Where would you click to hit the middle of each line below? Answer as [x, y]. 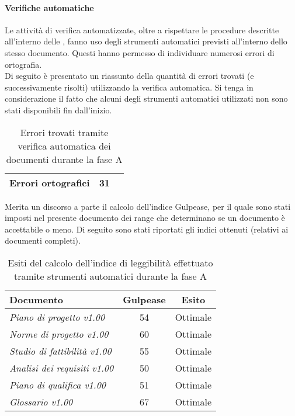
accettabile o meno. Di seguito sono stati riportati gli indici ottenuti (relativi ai [147, 229]
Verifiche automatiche [49, 7]
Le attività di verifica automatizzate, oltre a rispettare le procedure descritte [142, 30]
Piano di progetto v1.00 [57, 317]
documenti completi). [43, 240]
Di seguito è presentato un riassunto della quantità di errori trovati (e [129, 76]
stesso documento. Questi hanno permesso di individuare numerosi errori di [140, 52]
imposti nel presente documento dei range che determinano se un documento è [145, 218]
